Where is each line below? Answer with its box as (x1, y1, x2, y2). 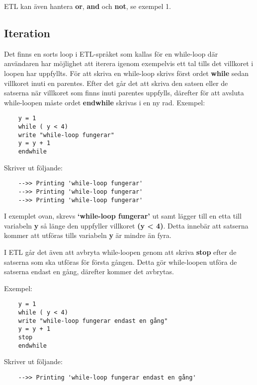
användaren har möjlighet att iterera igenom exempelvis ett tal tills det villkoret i (4, 58, 254, 69)
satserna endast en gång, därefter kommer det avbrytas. (4, 266, 174, 277)
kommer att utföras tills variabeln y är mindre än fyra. (4, 230, 171, 240)
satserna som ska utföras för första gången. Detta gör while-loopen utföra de (4, 256, 237, 267)
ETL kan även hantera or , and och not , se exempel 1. (4, 1, 171, 11)
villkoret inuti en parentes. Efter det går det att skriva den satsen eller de (4, 77, 228, 88)
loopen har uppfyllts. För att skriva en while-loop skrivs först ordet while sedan (4, 68, 249, 78)
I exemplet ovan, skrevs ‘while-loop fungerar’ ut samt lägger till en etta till (4, 211, 242, 221)
